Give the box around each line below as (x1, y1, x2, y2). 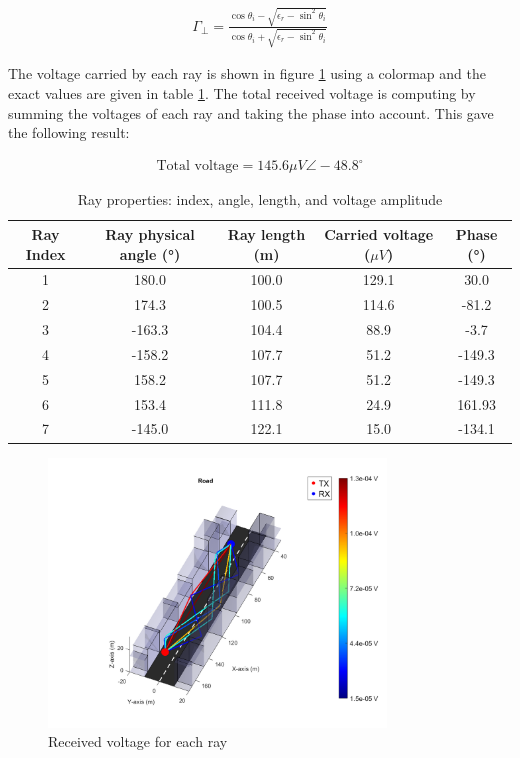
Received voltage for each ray (48, 731, 228, 752)
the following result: (8, 122, 130, 143)
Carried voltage (324, 223, 434, 244)
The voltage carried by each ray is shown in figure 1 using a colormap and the (8, 63, 486, 84)
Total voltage (156, 159, 239, 174)
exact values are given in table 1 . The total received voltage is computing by (8, 83, 476, 104)
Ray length (227, 223, 306, 244)
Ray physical (105, 223, 195, 244)
